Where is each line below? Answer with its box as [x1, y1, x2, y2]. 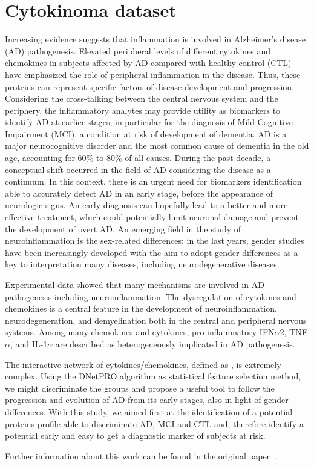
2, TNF [280, 326, 307, 338]
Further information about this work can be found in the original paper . [5, 449, 277, 462]
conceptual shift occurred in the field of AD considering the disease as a [5, 163, 271, 176]
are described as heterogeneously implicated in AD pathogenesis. [55, 337, 295, 350]
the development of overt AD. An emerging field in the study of [5, 222, 241, 235]
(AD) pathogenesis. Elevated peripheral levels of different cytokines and [5, 44, 271, 57]
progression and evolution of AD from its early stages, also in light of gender [5, 393, 289, 406]
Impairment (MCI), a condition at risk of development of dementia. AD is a [5, 127, 287, 140]
